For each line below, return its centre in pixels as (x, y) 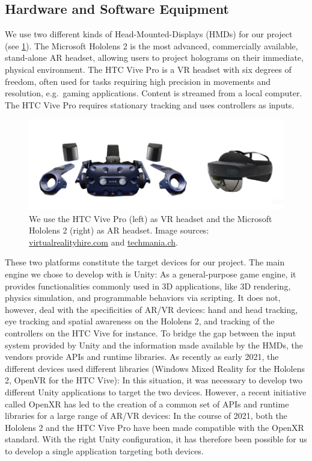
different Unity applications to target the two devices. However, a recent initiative (156, 392)
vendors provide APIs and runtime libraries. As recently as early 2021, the (142, 357)
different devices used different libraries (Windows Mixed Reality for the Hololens (155, 368)
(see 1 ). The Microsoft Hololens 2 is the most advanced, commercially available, (151, 45)
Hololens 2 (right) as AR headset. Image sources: (119, 230)
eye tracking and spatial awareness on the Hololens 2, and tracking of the (140, 321)
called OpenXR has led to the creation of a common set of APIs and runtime (147, 404)
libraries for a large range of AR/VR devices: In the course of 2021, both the (146, 416)
